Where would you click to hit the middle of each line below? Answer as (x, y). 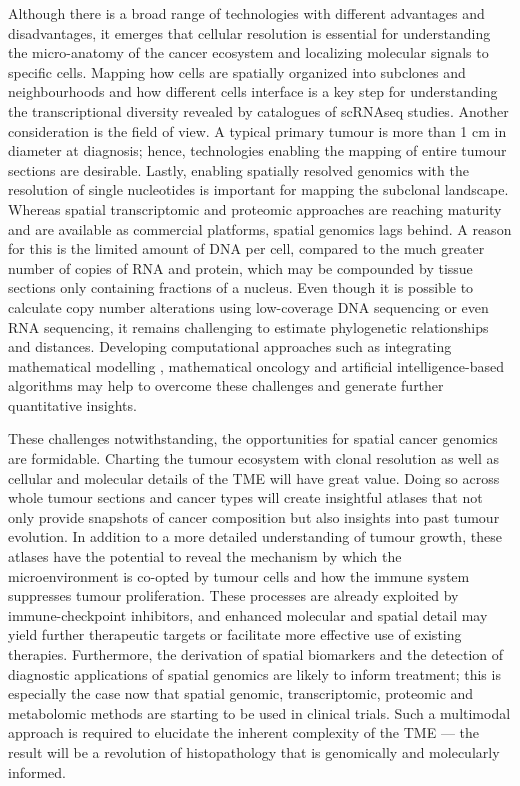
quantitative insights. (72, 404)
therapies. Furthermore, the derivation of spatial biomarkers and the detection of (256, 654)
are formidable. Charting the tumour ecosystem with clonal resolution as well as (253, 458)
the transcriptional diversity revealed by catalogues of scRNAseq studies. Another (258, 110)
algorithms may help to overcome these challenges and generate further (226, 385)
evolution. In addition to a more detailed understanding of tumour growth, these (255, 536)
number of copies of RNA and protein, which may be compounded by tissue (240, 267)
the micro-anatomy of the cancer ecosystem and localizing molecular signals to (248, 52)
